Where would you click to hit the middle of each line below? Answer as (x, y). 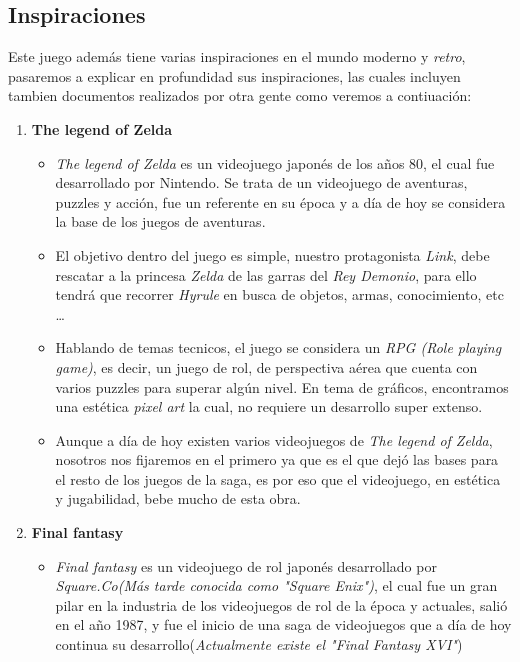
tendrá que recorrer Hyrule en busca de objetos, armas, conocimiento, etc (279, 294)
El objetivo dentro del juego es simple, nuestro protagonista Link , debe (272, 254)
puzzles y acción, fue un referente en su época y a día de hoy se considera (280, 201)
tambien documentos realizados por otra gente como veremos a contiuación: (240, 95)
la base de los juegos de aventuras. (160, 221)
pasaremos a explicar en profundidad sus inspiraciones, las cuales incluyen (234, 75)
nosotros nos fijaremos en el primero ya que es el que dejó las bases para (277, 459)
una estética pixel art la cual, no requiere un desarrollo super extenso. (269, 406)
